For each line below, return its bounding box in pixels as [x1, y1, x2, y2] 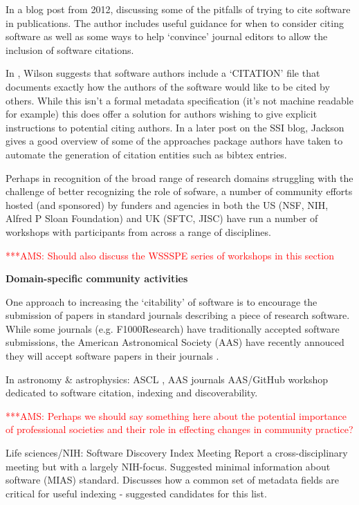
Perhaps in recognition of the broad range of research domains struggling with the [6, 170, 353, 185]
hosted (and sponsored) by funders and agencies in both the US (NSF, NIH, [6, 197, 329, 212]
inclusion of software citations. [6, 42, 134, 57]
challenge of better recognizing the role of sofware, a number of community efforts [6, 184, 353, 199]
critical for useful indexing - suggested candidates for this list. [6, 486, 267, 500]
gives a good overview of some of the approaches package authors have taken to [6, 134, 343, 148]
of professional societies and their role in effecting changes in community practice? [6, 422, 353, 437]
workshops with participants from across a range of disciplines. [6, 224, 271, 239]
